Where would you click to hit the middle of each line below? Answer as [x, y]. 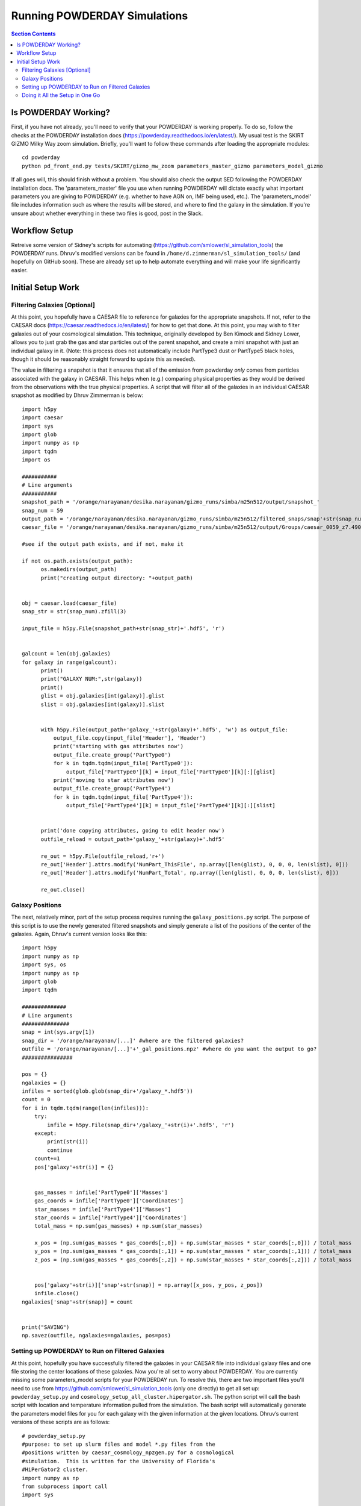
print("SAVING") [46, 1327]
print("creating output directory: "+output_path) [117, 578]
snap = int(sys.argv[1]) [58, 1032]
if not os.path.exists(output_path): [78, 561]
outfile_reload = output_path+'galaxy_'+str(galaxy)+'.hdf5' [133, 839]
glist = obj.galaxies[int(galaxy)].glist [103, 696]
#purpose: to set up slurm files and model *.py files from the [119, 1445]
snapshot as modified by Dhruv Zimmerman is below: [77, 395]
